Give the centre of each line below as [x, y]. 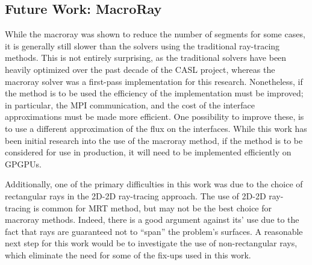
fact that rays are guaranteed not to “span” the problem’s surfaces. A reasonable [154, 231]
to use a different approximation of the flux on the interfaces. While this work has [156, 128]
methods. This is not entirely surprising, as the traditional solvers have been [146, 58]
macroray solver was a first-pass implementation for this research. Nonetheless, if [154, 81]
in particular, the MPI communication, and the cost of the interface [130, 104]
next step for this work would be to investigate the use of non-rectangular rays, [151, 243]
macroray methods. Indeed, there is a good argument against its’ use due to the [152, 220]
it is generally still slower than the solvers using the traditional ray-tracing [142, 45]
